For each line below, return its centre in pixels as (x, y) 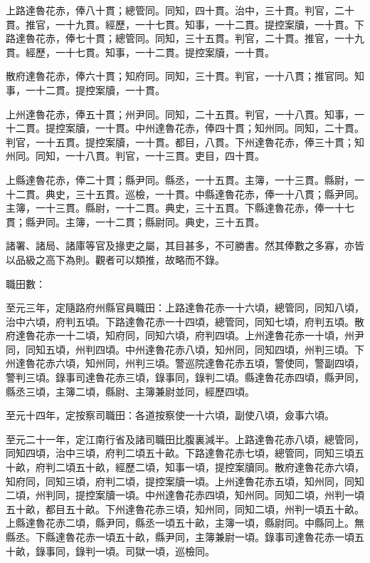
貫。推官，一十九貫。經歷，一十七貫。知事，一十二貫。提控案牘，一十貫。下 (185, 24)
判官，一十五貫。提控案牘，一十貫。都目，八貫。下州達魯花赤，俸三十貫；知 (185, 141)
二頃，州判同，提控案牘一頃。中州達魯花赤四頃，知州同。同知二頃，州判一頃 (185, 495)
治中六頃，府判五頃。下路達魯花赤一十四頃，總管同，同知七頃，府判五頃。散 (185, 321)
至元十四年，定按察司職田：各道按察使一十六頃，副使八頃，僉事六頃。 (170, 415)
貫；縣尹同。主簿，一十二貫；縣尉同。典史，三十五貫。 (135, 221)
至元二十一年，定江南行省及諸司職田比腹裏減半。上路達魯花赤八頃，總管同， (185, 439)
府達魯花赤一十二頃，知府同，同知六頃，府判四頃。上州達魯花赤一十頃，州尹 (185, 335)
